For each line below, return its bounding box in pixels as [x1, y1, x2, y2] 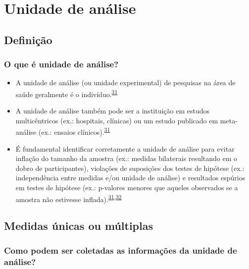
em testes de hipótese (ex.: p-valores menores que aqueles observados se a [15, 182, 238, 193]
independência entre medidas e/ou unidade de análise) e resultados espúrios [15, 172, 246, 183]
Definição [4, 32, 52, 47]
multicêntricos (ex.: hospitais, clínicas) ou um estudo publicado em [15, 115, 218, 125]
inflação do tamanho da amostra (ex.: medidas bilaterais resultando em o [15, 153, 238, 163]
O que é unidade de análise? [4, 58, 119, 70]
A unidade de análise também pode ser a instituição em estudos [15, 106, 210, 116]
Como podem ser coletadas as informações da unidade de [4, 244, 237, 256]
